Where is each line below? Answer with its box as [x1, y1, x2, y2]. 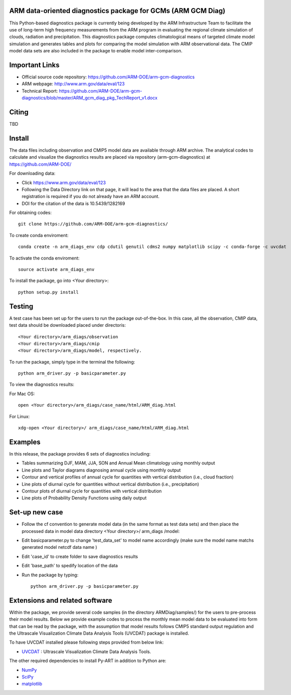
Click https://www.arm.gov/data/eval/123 [21, 180, 106, 186]
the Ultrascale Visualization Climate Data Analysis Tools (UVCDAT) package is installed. [9, 630, 189, 636]
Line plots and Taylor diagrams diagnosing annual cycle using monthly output [21, 467, 181, 473]
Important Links [9, 60, 60, 69]
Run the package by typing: [21, 572, 78, 578]
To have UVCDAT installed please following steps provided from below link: [9, 639, 164, 646]
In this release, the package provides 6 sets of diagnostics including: [9, 451, 151, 457]
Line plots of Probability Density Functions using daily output [21, 495, 147, 501]
